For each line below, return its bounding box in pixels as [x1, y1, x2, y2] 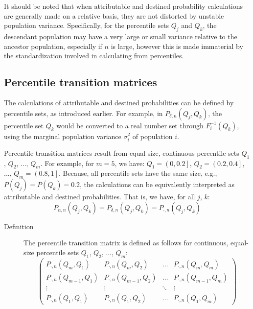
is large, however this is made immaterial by [111, 41, 243, 51]
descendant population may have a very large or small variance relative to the [4, 31, 237, 41]
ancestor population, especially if [4, 41, 102, 51]
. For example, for [40, 158, 94, 168]
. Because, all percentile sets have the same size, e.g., [59, 168, 217, 178]
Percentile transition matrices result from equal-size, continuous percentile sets [4, 147, 239, 158]
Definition [4, 221, 34, 231]
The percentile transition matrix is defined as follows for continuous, [23, 238, 229, 248]
